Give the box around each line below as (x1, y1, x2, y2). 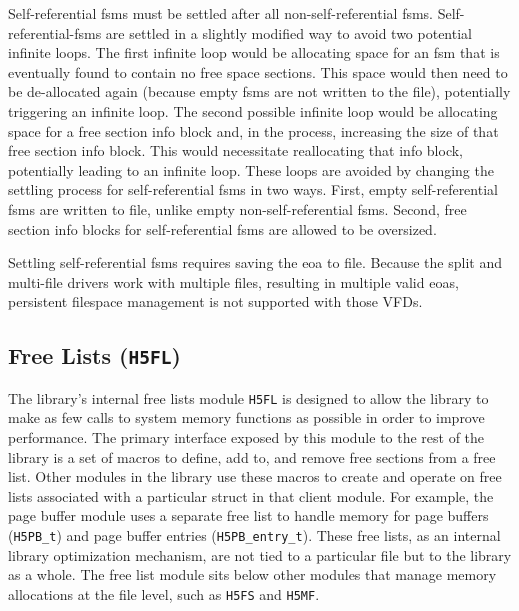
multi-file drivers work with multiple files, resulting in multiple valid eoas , (8, 271, 459, 292)
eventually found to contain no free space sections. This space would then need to (8, 61, 508, 82)
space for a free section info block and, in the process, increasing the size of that (8, 120, 499, 141)
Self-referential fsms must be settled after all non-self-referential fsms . (8, 3, 434, 23)
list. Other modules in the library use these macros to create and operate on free (8, 466, 502, 487)
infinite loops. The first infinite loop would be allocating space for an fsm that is (8, 42, 500, 63)
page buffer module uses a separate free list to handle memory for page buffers (8, 505, 489, 526)
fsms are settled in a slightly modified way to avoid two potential (74, 22, 472, 43)
